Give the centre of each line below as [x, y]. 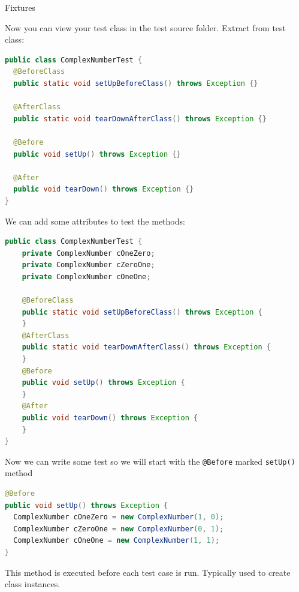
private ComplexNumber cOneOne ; [86, 276]
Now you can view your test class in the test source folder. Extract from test [146, 27]
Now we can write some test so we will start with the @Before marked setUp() [150, 461]
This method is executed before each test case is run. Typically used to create [148, 572]
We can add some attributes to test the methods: [95, 221]
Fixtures [20, 7]
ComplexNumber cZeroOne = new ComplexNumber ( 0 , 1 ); [119, 529]
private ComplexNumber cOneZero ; [88, 253]
